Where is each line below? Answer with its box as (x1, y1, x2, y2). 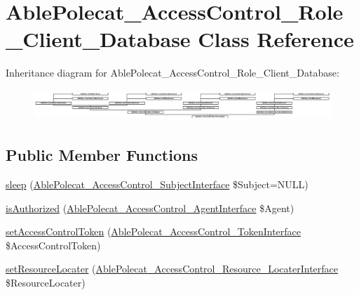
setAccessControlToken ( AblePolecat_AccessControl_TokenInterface (6, 224, 302, 239)
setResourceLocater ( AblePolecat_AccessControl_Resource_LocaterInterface (6, 261, 339, 276)
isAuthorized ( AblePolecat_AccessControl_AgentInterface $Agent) (6, 200, 294, 215)
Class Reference (198, 25, 354, 53)
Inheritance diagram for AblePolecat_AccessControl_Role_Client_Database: (6, 65, 339, 80)
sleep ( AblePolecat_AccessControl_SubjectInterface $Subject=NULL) (6, 176, 309, 191)
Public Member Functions (6, 144, 198, 166)
